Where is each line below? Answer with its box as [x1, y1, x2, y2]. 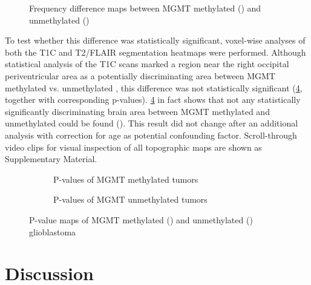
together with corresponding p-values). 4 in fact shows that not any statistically [5, 93, 301, 106]
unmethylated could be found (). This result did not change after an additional [5, 117, 298, 129]
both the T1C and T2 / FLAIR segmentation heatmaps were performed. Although [5, 45, 306, 58]
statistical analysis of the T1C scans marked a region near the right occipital [5, 57, 289, 70]
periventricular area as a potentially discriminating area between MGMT [5, 69, 275, 82]
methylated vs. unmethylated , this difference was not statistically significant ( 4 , [5, 81, 303, 94]
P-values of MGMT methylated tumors [53, 172, 198, 185]
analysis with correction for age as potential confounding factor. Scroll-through [5, 128, 297, 141]
